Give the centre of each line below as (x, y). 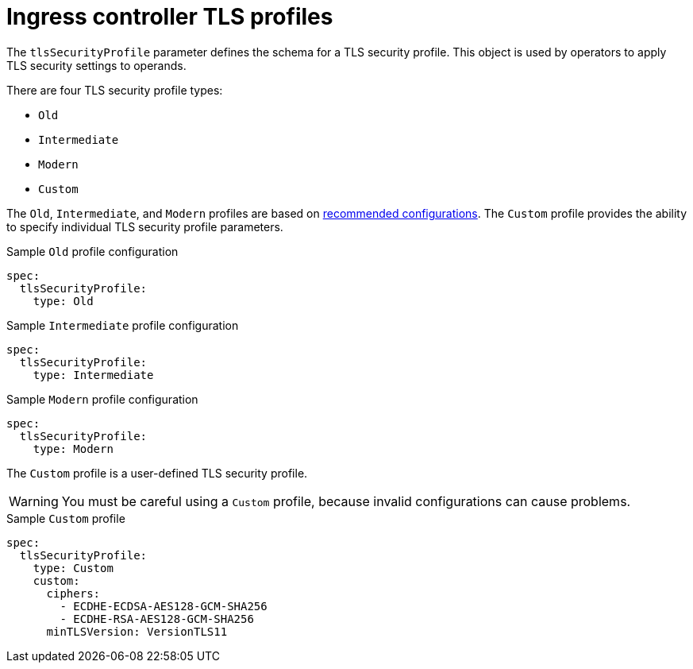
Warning (34, 501)
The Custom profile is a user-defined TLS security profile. (157, 473)
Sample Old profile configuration (92, 251)
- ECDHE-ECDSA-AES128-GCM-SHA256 (164, 606)
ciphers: (73, 593)
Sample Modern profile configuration (102, 399)
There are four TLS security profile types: (115, 90)
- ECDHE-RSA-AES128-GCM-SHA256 (157, 619)
